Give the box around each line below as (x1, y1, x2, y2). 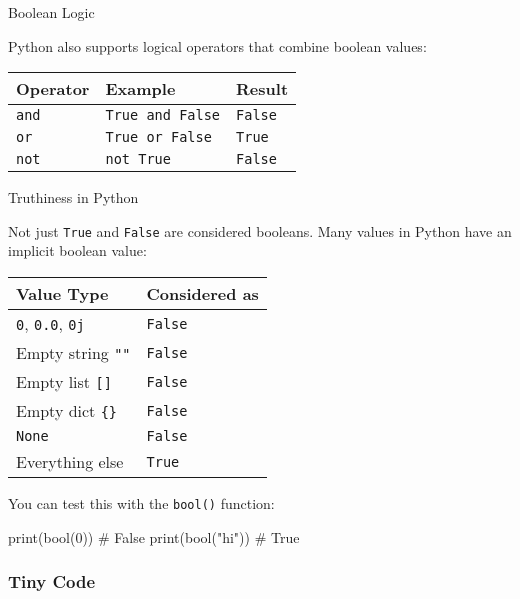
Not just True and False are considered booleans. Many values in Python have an (8, 220, 512, 241)
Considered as (146, 282, 259, 306)
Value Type (16, 282, 109, 306)
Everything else (16, 450, 124, 474)
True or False (105, 129, 212, 146)
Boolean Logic (8, 2, 95, 22)
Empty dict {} (16, 399, 118, 423)
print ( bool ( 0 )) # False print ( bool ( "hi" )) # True (8, 526, 300, 547)
